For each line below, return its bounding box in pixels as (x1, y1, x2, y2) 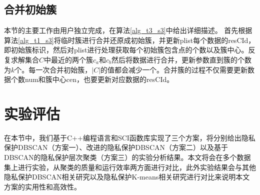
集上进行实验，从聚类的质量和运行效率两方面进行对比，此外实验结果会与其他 (4, 161, 256, 172)
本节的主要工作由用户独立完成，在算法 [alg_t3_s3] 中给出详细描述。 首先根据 (4, 25, 252, 35)
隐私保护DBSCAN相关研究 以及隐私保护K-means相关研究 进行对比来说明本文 (4, 171, 250, 182)
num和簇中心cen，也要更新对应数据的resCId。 (24, 74, 174, 84)
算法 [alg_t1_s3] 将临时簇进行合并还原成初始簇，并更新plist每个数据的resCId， (4, 34, 255, 45)
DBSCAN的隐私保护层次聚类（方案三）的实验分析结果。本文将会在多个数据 (4, 152, 251, 162)
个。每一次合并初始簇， (14, 64, 92, 74)
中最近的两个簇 (44, 54, 93, 64)
